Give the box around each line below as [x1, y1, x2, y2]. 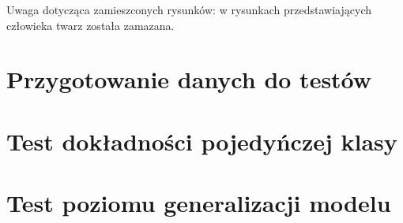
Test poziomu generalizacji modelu [6, 187, 391, 219]
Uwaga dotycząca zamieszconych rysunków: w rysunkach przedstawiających [6, 2, 371, 17]
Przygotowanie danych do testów [6, 63, 372, 95]
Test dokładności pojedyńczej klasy [6, 125, 397, 157]
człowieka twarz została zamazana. [6, 17, 175, 33]
